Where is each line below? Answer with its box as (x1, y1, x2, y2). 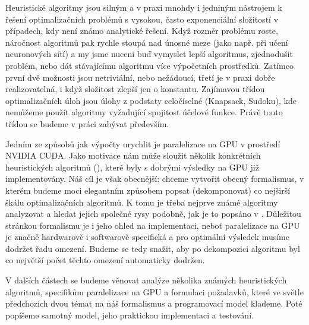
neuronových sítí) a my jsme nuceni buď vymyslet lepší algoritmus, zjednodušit (5, 48, 293, 60)
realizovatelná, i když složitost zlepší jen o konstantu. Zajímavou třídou (5, 83, 265, 95)
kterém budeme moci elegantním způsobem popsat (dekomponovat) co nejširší (5, 184, 291, 196)
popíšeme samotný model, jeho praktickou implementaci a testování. (5, 308, 254, 321)
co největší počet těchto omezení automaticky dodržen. (5, 254, 205, 266)
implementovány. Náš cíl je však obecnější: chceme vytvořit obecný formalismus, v (5, 172, 304, 185)
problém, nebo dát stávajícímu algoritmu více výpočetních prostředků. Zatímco (5, 59, 294, 71)
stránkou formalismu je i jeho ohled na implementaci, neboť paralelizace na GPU (5, 219, 300, 231)
